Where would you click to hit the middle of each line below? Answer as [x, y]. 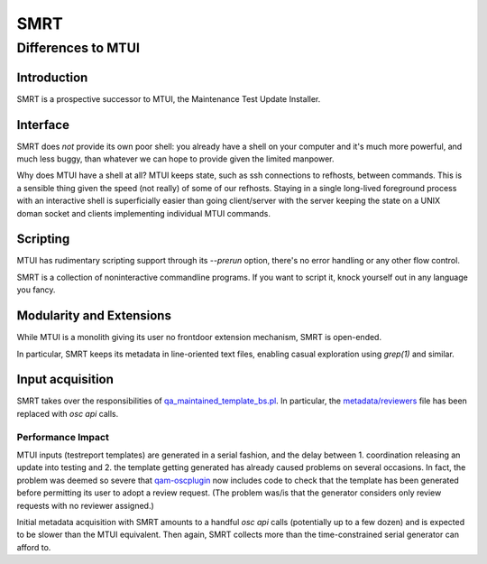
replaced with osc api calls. [68, 413]
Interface [43, 125]
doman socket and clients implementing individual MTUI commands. [143, 213]
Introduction [52, 77]
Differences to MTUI [78, 48]
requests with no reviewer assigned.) [86, 505]
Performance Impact [63, 437]
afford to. [34, 547]
